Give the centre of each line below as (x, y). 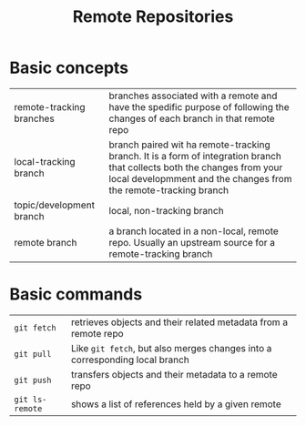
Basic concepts (69, 68)
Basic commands (76, 294)
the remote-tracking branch (169, 190)
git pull (33, 354)
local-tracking (45, 161)
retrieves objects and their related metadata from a (180, 322)
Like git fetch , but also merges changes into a (172, 348)
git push (33, 380)
